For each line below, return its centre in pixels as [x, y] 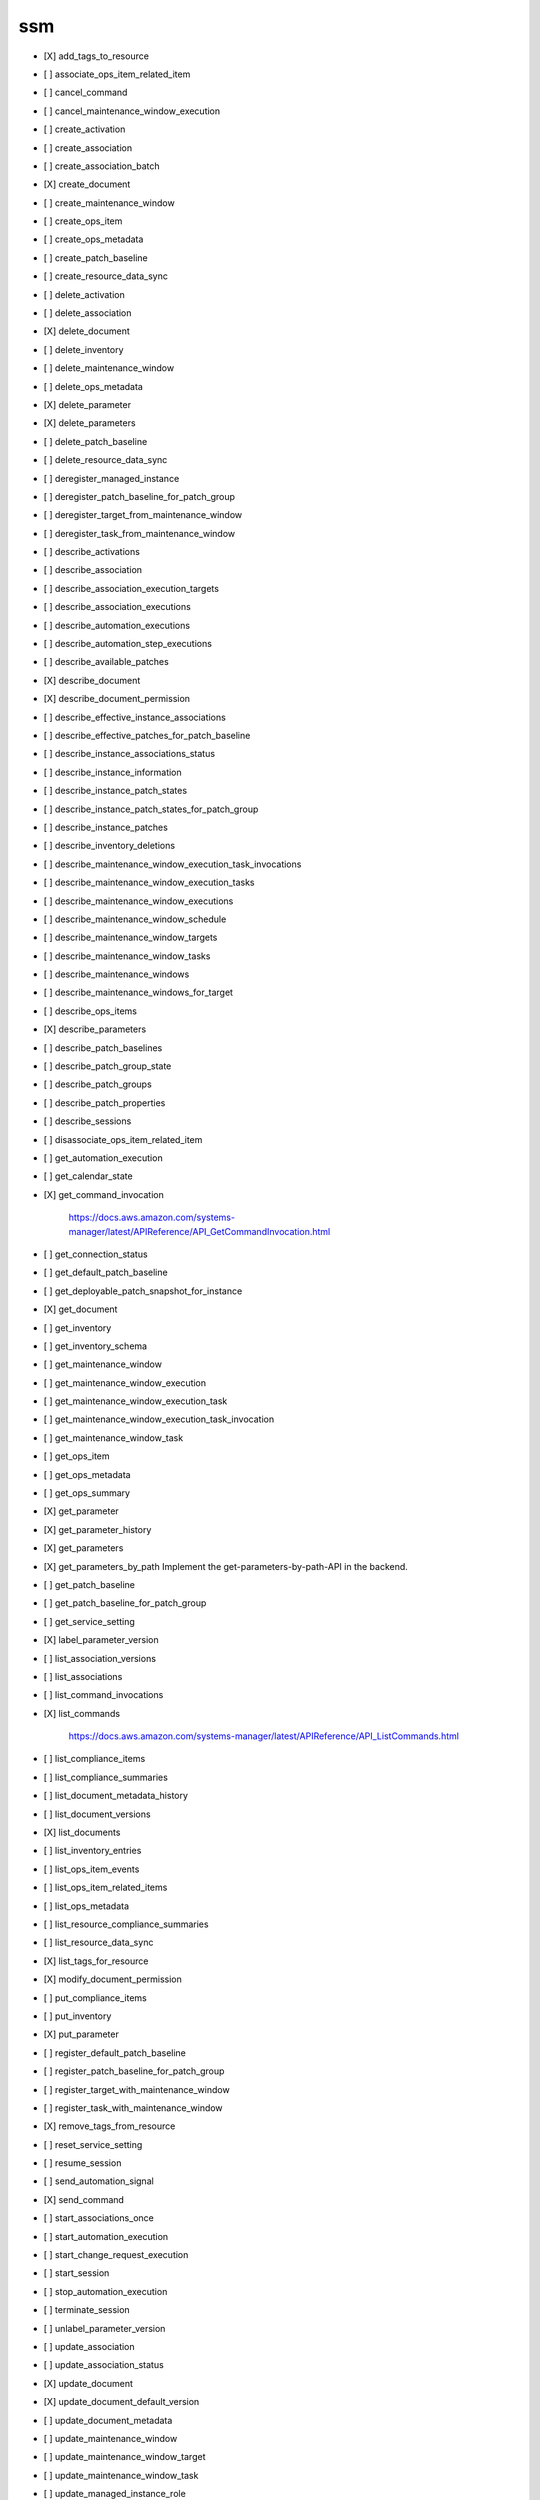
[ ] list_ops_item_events [91, 1869]
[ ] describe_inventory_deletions [109, 846]
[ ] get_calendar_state [88, 1176]
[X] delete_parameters [89, 423]
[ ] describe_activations [91, 552]
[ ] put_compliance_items [95, 1997]
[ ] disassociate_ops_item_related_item [123, 1139]
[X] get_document [80, 1309]
